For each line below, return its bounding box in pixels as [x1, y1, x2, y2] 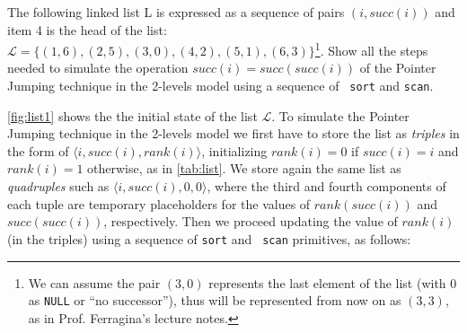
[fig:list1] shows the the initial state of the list [7, 106, 258, 125]
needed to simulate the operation [7, 58, 189, 77]
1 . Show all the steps [314, 39, 428, 59]
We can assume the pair [28, 273, 161, 292]
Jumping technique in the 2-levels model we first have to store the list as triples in [7, 124, 460, 143]
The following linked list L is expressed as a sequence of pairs [7, 3, 345, 21]
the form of [7, 141, 69, 160]
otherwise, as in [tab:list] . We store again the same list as [87, 159, 401, 178]
